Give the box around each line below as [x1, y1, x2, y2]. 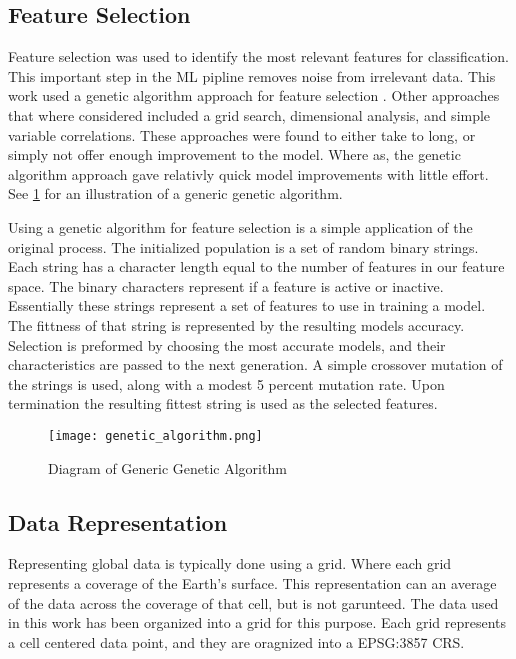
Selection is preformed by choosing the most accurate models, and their [8, 334, 446, 355]
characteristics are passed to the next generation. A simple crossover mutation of [8, 354, 503, 375]
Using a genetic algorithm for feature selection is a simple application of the [8, 216, 473, 237]
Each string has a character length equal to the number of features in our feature [8, 256, 505, 277]
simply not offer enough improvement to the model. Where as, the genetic [8, 144, 461, 165]
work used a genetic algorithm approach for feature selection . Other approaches [8, 85, 500, 106]
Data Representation [8, 506, 228, 537]
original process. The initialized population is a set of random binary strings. [8, 236, 479, 257]
